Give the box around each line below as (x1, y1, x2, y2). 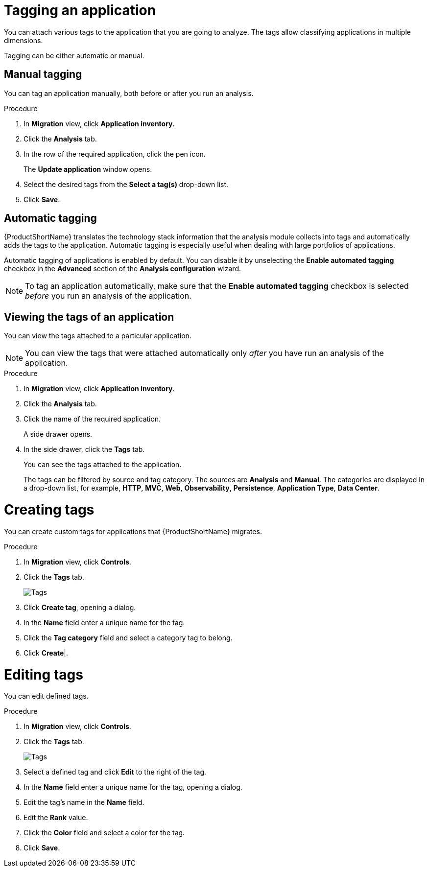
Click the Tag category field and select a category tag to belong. (24, 633, 233, 642)
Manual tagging (4, 68, 82, 81)
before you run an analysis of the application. (25, 291, 191, 301)
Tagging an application (4, 2, 156, 19)
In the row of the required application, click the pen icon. (24, 149, 206, 158)
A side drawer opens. (24, 430, 93, 439)
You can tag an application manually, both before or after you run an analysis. (4, 89, 254, 97)
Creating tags (4, 501, 95, 518)
